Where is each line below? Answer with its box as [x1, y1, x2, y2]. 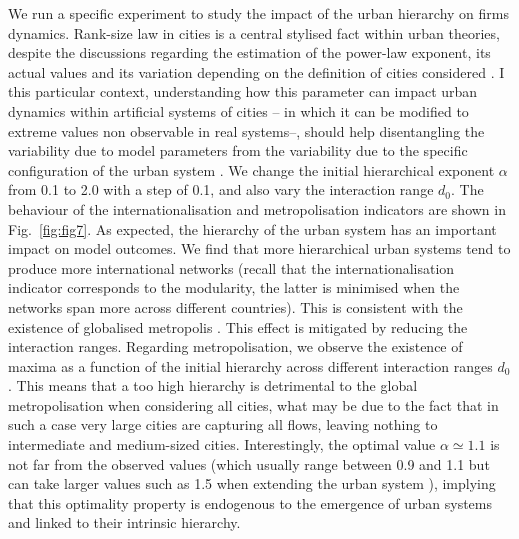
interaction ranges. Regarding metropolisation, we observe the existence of [8, 336, 463, 357]
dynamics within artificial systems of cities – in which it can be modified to [8, 100, 469, 121]
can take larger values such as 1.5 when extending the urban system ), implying [8, 473, 496, 494]
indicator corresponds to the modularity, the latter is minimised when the [8, 277, 460, 298]
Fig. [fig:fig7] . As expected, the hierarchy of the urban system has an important [8, 218, 497, 239]
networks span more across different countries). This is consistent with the [8, 296, 463, 317]
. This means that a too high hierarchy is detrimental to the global [8, 375, 418, 396]
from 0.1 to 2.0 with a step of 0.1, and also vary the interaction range [8, 179, 434, 200]
